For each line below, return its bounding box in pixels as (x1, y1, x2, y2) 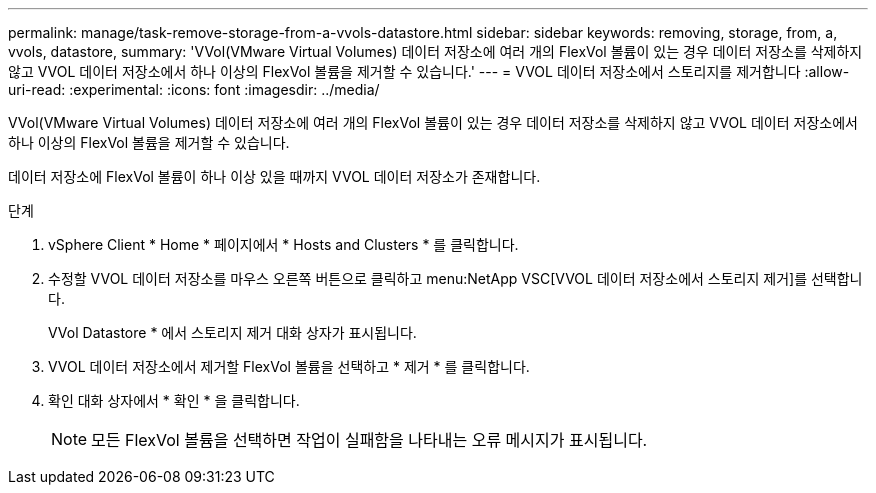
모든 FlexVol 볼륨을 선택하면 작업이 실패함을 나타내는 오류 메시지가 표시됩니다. (91, 430, 648, 450)
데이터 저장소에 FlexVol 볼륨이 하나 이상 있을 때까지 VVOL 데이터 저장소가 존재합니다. (8, 168, 541, 185)
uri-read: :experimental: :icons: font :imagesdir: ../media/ (8, 81, 380, 98)
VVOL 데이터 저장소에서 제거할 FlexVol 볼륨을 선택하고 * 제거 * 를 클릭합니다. (48, 358, 530, 375)
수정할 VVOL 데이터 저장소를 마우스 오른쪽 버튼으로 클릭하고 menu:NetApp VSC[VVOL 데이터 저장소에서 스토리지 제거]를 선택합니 (48, 270, 863, 287)
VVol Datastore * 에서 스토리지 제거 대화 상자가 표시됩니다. (48, 324, 417, 341)
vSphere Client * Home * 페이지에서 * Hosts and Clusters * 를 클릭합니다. (48, 236, 519, 253)
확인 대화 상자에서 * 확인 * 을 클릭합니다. (48, 392, 300, 409)
